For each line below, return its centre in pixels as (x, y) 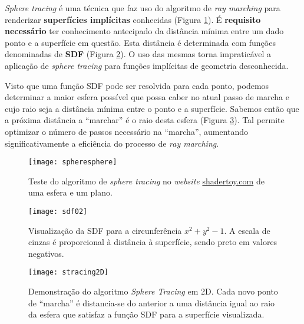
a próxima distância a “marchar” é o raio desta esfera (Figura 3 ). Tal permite (145, 120)
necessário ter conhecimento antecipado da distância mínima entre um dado (144, 31)
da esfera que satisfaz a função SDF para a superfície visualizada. (146, 314)
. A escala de (247, 230)
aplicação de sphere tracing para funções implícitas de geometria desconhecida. (147, 65)
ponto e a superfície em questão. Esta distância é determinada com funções (140, 42)
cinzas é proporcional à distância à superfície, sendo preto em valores (153, 242)
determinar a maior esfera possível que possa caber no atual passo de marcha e (147, 97)
